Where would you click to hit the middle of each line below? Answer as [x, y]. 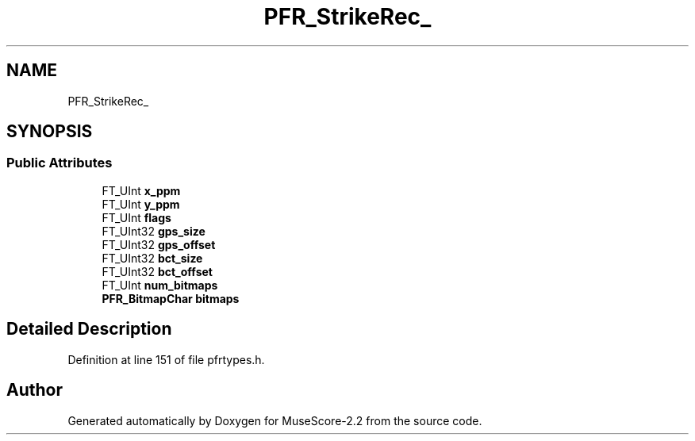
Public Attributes [60, 163]
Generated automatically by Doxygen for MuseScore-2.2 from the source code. [275, 420]
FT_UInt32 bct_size [152, 258]
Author [35, 390]
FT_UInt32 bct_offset [157, 271]
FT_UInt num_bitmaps [160, 285]
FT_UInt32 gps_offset [159, 244]
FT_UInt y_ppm [141, 204]
